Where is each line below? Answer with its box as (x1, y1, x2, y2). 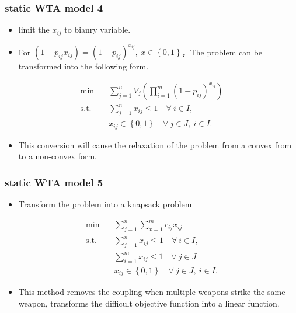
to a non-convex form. (18, 150, 97, 162)
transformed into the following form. (18, 60, 149, 72)
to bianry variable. (64, 23, 131, 36)
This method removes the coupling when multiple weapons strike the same (18, 286, 285, 298)
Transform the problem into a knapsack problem (18, 198, 192, 210)
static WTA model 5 (5, 175, 103, 189)
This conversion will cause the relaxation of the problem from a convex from (18, 138, 292, 151)
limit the (18, 23, 50, 36)
